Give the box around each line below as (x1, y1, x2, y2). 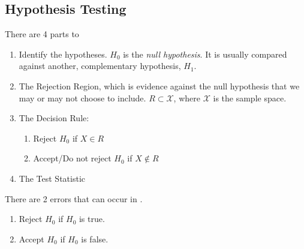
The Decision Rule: (19, 112, 89, 124)
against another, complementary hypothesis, (19, 59, 181, 72)
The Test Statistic (19, 172, 85, 184)
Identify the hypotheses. (19, 47, 107, 60)
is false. (81, 232, 109, 245)
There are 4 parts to (5, 28, 79, 40)
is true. (79, 212, 105, 225)
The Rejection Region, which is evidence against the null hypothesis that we (19, 79, 300, 92)
